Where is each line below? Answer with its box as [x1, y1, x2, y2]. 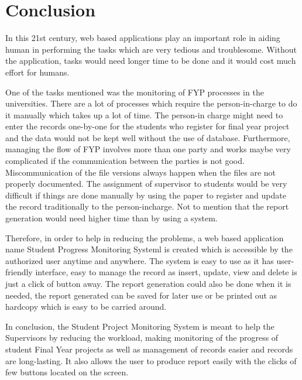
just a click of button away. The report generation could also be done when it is [5, 278, 291, 289]
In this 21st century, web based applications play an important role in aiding [5, 32, 280, 44]
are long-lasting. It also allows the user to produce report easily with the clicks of [5, 354, 297, 367]
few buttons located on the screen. [5, 366, 129, 378]
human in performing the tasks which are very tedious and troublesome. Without [5, 43, 297, 55]
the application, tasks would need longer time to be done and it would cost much [5, 54, 296, 67]
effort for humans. [5, 66, 70, 78]
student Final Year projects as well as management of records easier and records [5, 343, 293, 355]
